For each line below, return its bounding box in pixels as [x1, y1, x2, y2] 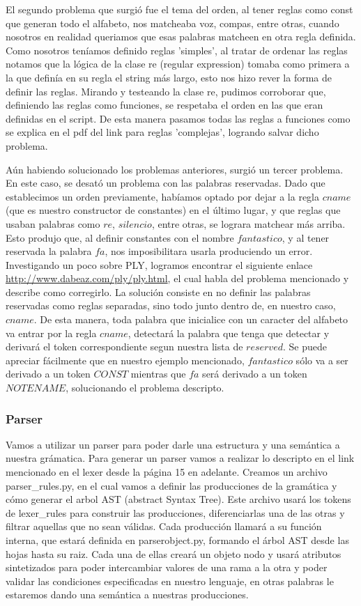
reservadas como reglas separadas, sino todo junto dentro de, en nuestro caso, [6, 298, 336, 313]
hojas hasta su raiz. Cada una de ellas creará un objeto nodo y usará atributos [6, 546, 341, 561]
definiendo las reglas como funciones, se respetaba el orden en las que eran [6, 98, 323, 112]
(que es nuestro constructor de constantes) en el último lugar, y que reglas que [6, 203, 341, 217]
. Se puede [282, 339, 327, 354]
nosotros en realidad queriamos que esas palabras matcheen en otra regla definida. [6, 29, 356, 44]
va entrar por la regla [6, 325, 97, 340]
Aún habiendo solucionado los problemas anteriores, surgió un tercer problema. [6, 162, 344, 176]
